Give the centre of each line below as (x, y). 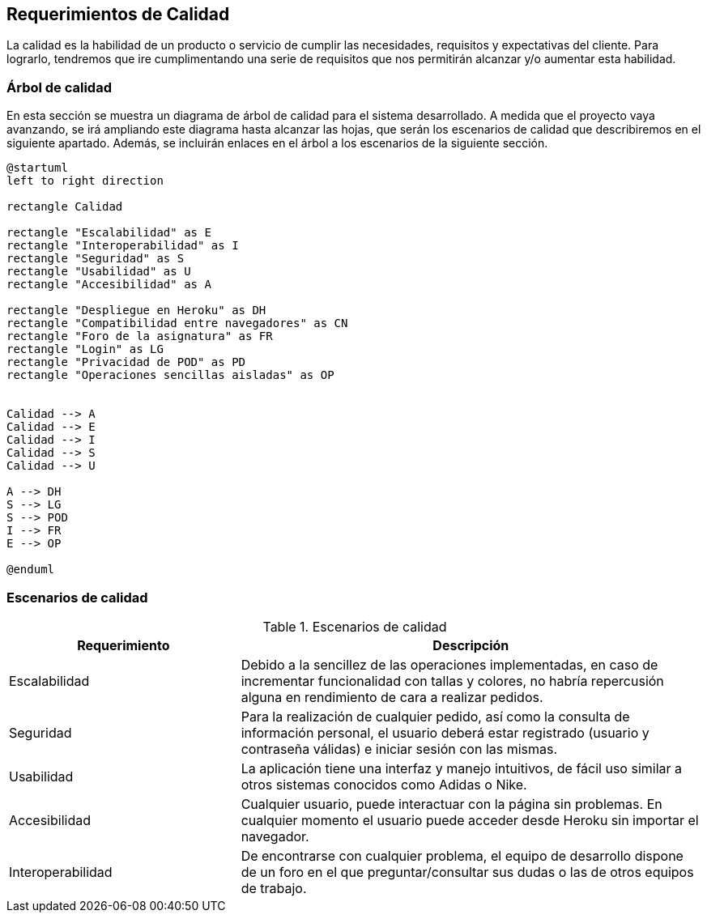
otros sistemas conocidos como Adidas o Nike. (384, 784)
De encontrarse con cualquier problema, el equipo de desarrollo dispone (462, 855)
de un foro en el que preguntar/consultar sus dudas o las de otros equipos (467, 872)
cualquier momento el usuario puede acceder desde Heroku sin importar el (470, 820)
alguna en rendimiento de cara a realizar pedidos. (392, 697)
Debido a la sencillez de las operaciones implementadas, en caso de (449, 664)
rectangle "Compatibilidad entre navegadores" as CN (177, 323)
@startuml (37, 168)
